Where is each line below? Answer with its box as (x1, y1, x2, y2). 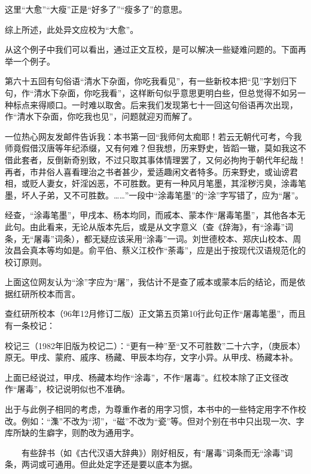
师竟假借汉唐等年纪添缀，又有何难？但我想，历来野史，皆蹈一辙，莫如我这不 (5, 142, 306, 154)
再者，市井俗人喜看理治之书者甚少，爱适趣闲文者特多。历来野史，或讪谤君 (5, 165, 298, 178)
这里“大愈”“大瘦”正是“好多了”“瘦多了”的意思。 (5, 3, 187, 15)
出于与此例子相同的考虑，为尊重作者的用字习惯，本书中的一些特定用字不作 (5, 403, 298, 415)
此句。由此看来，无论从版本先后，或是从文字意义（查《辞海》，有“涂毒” (5, 220, 285, 233)
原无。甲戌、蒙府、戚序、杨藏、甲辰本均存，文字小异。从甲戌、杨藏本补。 (5, 351, 298, 363)
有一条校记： (5, 319, 55, 332)
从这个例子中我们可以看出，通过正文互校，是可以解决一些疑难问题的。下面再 (5, 43, 306, 56)
